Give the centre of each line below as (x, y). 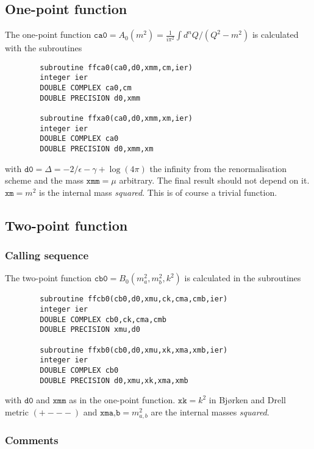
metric (17, 411)
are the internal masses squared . (210, 411)
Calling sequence (47, 255)
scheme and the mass (44, 180)
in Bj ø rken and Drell (247, 400)
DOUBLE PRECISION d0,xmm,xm (97, 149)
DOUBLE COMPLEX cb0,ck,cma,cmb (103, 319)
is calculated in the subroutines (243, 278)
